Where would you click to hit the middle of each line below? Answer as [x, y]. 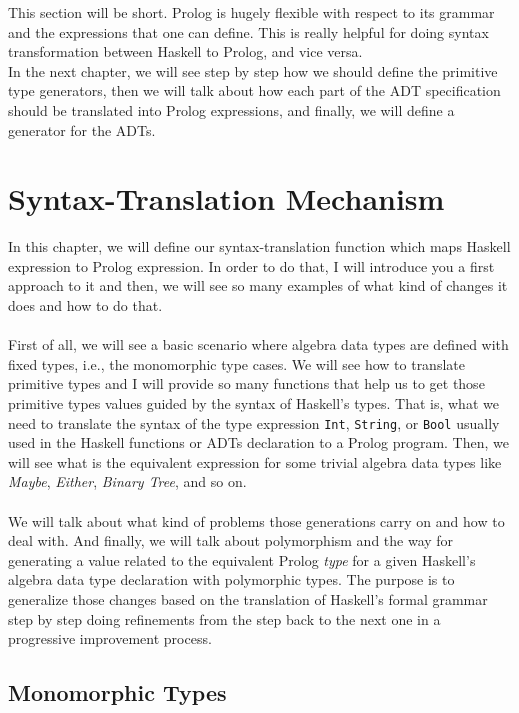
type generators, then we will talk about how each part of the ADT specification [254, 90]
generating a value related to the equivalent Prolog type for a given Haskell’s [242, 559]
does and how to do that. [85, 305]
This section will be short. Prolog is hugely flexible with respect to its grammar [251, 12]
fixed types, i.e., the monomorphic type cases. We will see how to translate [236, 363]
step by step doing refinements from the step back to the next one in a [224, 618]
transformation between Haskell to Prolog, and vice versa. [185, 51]
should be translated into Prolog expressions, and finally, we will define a [231, 109]
